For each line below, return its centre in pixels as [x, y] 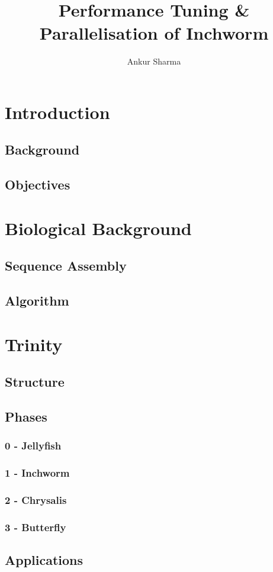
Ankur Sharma [154, 61]
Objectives [38, 184]
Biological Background [98, 228]
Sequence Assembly [66, 266]
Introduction [57, 112]
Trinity [34, 344]
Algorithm [37, 301]
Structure [35, 382]
